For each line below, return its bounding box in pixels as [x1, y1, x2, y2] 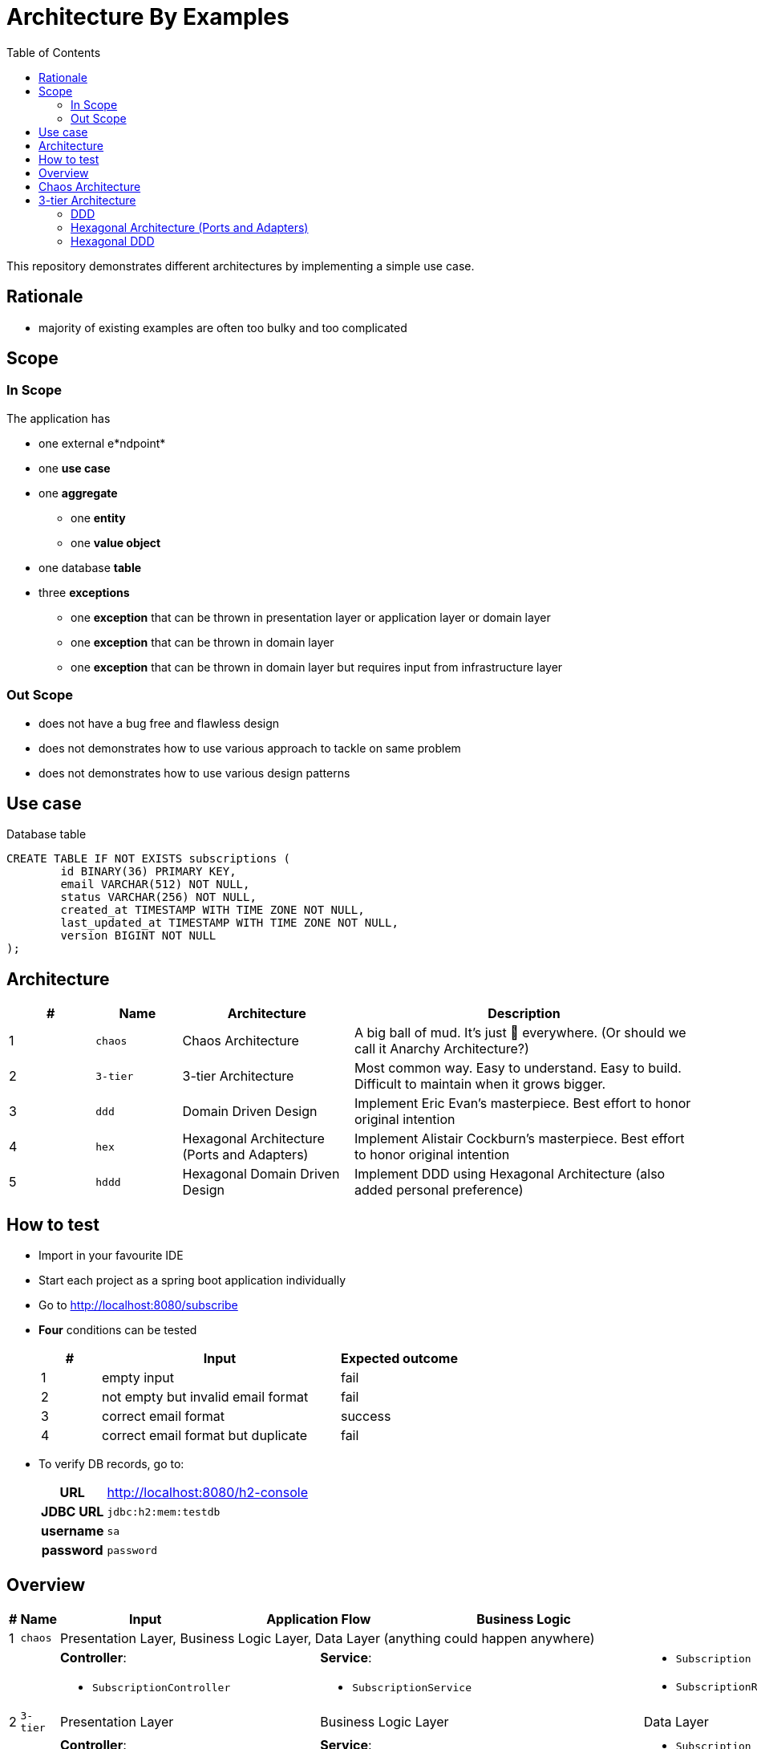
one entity [71, 510, 126, 525]
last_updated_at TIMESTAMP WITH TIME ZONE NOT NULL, [60, 916, 399, 930]
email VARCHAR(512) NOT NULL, [60, 878, 250, 891]
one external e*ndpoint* [38, 436, 166, 450]
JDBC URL [41, 1503, 104, 1520]
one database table [38, 560, 142, 574]
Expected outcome [340, 1350, 458, 1367]
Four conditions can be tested [38, 1323, 197, 1337]
